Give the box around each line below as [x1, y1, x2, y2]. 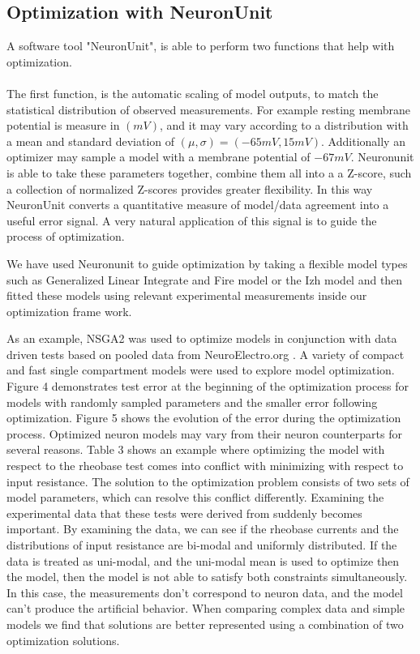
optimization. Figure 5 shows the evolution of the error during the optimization [6, 409, 401, 426]
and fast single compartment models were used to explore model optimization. [6, 361, 395, 378]
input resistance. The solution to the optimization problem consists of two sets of [6, 472, 409, 489]
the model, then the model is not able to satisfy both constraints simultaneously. [6, 568, 408, 585]
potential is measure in [6, 117, 120, 134]
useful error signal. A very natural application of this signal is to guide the [6, 212, 377, 229]
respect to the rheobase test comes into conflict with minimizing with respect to [6, 457, 404, 474]
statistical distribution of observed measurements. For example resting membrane [6, 100, 410, 118]
